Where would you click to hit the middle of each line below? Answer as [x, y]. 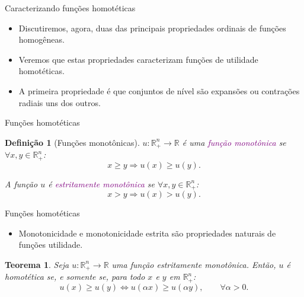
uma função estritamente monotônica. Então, [194, 264]
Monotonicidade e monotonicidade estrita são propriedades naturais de [147, 233]
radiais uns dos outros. [60, 102]
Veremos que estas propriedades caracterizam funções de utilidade [138, 59]
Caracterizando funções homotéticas [70, 8]
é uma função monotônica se [234, 142]
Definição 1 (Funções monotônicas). [72, 142]
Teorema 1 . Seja [37, 264]
